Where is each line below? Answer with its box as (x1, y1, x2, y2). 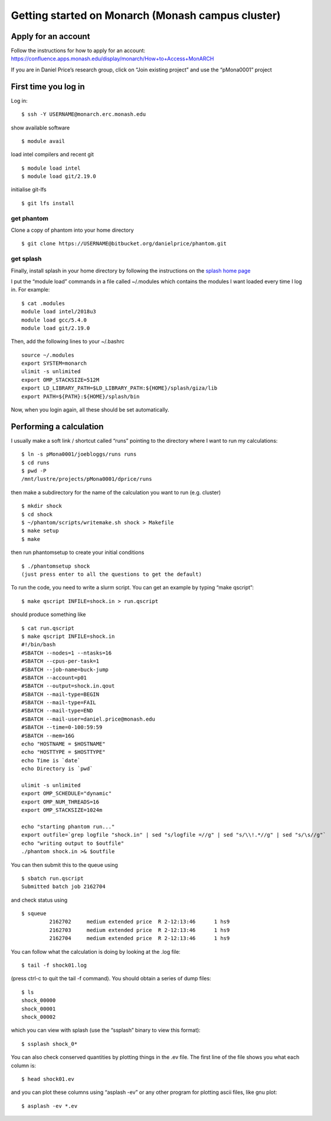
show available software (11, 124, 70, 131)
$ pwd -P (21, 468, 47, 474)
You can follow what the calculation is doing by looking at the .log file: (11, 948, 181, 955)
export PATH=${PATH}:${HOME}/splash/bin (21, 393, 140, 400)
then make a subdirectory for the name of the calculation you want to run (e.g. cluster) (11, 488, 221, 496)
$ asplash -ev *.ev (21, 1103, 78, 1109)
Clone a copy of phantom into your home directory (11, 226, 134, 234)
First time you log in (11, 82, 85, 92)
